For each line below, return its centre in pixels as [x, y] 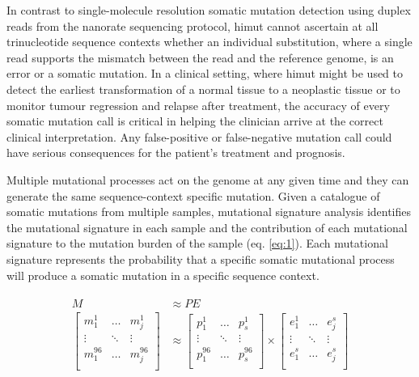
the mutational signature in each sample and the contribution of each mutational [207, 227]
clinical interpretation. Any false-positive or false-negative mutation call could [199, 136]
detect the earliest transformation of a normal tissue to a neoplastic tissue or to [203, 89]
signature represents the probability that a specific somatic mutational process [201, 258]
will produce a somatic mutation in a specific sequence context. [163, 275]
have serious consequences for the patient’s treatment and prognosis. [176, 152]
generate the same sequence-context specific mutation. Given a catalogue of [193, 195]
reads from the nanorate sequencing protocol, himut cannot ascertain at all [193, 25]
